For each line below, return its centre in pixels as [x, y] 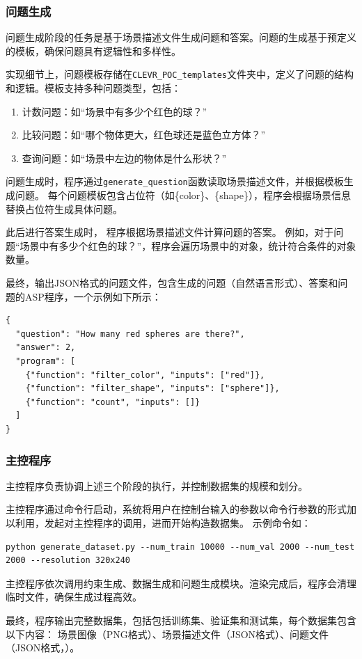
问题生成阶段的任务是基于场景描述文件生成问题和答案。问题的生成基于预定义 [181, 37]
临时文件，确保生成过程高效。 [74, 597]
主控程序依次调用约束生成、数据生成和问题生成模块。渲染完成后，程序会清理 [181, 583]
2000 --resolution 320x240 [68, 561]
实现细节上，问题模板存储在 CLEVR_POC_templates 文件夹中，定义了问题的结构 [180, 74]
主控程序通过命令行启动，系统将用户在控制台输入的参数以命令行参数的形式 [176, 509]
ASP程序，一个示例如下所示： [93, 296]
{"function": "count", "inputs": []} [113, 402]
